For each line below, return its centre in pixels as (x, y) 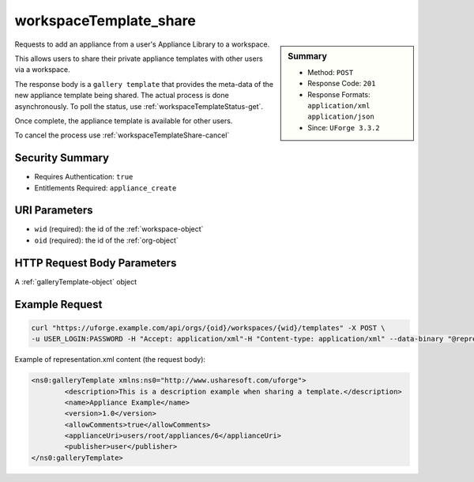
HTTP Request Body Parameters (96, 263)
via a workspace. (42, 70)
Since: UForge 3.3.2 (344, 127)
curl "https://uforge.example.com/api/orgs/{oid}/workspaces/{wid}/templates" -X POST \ (209, 328)
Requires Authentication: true (84, 177)
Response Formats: (339, 94)
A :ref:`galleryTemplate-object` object (76, 281)
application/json (341, 117)
